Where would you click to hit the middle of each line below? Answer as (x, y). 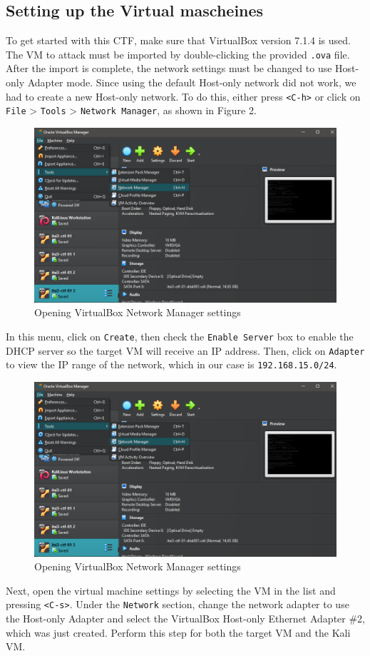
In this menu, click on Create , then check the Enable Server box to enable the (180, 336)
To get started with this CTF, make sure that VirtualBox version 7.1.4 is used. (178, 40)
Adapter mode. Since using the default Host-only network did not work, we (192, 82)
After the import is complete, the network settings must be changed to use (169, 68)
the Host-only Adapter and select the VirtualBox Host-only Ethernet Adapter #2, (185, 618)
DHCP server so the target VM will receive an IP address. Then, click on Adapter (185, 350)
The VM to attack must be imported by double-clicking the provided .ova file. (178, 54)
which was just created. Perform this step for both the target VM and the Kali (178, 632)
